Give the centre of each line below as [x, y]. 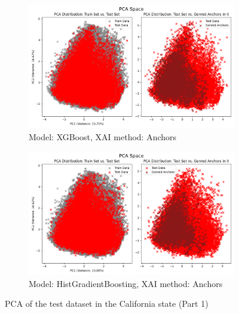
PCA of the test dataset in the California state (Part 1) [107, 304]
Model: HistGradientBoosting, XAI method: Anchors [126, 283]
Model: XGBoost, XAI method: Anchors [103, 136]
